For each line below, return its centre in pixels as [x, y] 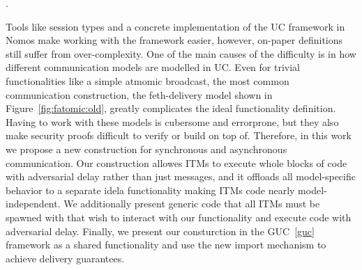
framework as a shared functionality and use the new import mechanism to [166, 245]
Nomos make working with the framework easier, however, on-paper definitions [174, 40]
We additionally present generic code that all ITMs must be [192, 204]
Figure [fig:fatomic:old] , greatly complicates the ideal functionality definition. [171, 108]
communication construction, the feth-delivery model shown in [139, 94]
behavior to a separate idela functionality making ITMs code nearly [150, 190]
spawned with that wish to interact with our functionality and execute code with [179, 217]
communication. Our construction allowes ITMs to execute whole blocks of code [176, 162]
